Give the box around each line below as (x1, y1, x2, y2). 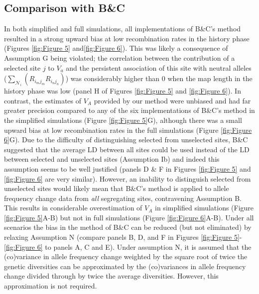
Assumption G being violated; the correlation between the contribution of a (4, 52, 235, 63)
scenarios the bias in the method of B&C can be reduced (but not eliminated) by (4, 222, 252, 232)
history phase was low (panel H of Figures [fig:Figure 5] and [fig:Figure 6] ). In (4, 86, 241, 96)
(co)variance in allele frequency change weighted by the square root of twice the (4, 251, 248, 262)
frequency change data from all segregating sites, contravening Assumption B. (4, 193, 242, 203)
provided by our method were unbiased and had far (94, 95, 251, 105)
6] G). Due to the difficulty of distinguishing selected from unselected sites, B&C (4, 134, 248, 145)
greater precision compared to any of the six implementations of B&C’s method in (4, 105, 255, 115)
